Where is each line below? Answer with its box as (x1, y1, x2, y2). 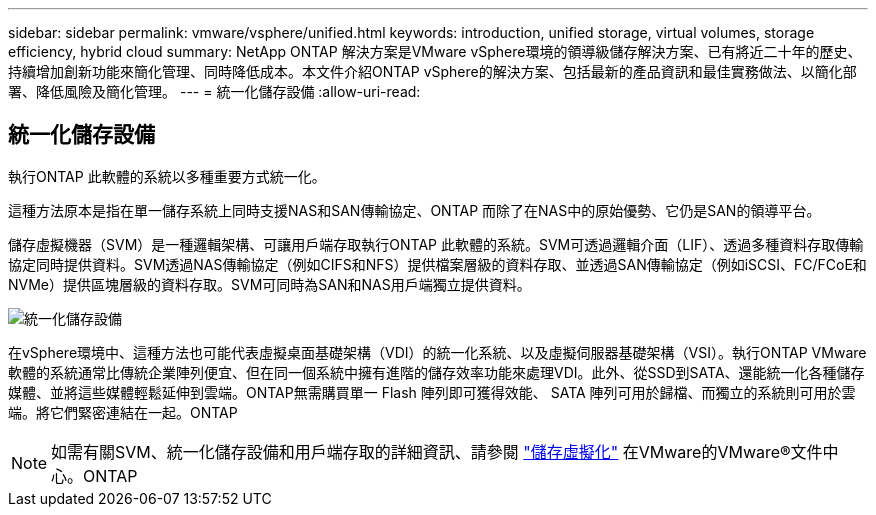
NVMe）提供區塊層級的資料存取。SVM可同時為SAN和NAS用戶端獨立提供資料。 (8, 275, 531, 293)
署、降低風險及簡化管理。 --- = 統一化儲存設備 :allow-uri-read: (8, 83, 421, 100)
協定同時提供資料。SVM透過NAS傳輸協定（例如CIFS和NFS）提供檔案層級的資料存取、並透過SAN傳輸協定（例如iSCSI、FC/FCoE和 (8, 255, 867, 273)
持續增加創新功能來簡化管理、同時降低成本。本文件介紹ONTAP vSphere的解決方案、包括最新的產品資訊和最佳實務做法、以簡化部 (8, 63, 857, 80)
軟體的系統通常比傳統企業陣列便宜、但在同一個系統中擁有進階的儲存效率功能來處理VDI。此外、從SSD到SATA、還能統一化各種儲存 (8, 363, 865, 381)
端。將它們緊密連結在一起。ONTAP (8, 403, 238, 421)
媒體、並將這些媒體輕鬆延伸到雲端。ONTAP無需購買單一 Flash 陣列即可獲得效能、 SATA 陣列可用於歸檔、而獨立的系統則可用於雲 (8, 383, 856, 401)
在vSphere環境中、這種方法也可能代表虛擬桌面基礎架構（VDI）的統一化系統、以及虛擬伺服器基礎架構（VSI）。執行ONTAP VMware (8, 343, 867, 361)
